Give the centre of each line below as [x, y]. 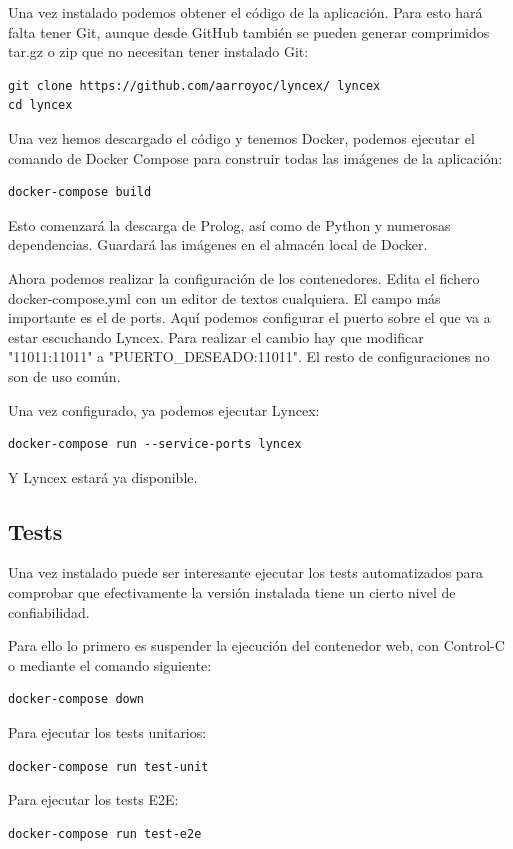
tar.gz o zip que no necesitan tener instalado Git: [158, 51]
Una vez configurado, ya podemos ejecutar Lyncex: [164, 409]
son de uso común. [64, 375]
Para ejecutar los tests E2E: [93, 799]
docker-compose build [80, 192]
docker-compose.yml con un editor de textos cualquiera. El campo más [224, 297]
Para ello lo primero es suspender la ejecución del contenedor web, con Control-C [256, 645]
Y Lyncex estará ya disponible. [103, 476]
